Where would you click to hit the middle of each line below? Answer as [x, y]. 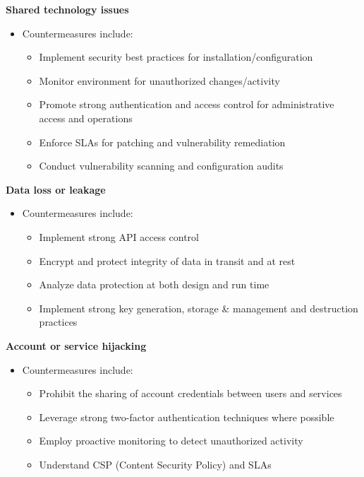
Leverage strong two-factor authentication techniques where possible [187, 417]
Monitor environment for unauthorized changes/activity [159, 80]
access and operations [86, 118]
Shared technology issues [67, 9]
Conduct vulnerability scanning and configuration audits [161, 166]
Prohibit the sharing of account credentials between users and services [190, 393]
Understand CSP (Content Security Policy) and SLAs [155, 464]
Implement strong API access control [119, 236]
